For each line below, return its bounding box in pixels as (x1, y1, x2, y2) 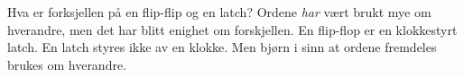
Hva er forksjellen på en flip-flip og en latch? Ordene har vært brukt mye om (7, 3, 432, 21)
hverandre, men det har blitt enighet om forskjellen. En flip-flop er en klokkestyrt (7, 20, 458, 38)
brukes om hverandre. (7, 55, 127, 73)
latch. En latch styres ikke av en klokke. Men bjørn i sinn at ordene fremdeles (7, 38, 437, 56)
